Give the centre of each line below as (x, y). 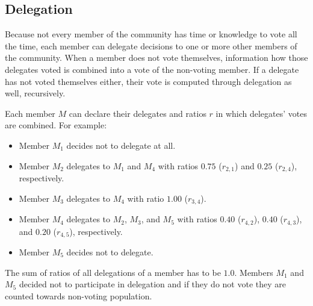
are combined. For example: (56, 125)
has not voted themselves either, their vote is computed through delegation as (148, 81)
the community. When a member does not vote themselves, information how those (156, 58)
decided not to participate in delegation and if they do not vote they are (152, 284)
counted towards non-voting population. (79, 295)
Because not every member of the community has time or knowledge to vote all (151, 34)
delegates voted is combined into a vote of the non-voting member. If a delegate (152, 69)
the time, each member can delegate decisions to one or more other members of (151, 45)
